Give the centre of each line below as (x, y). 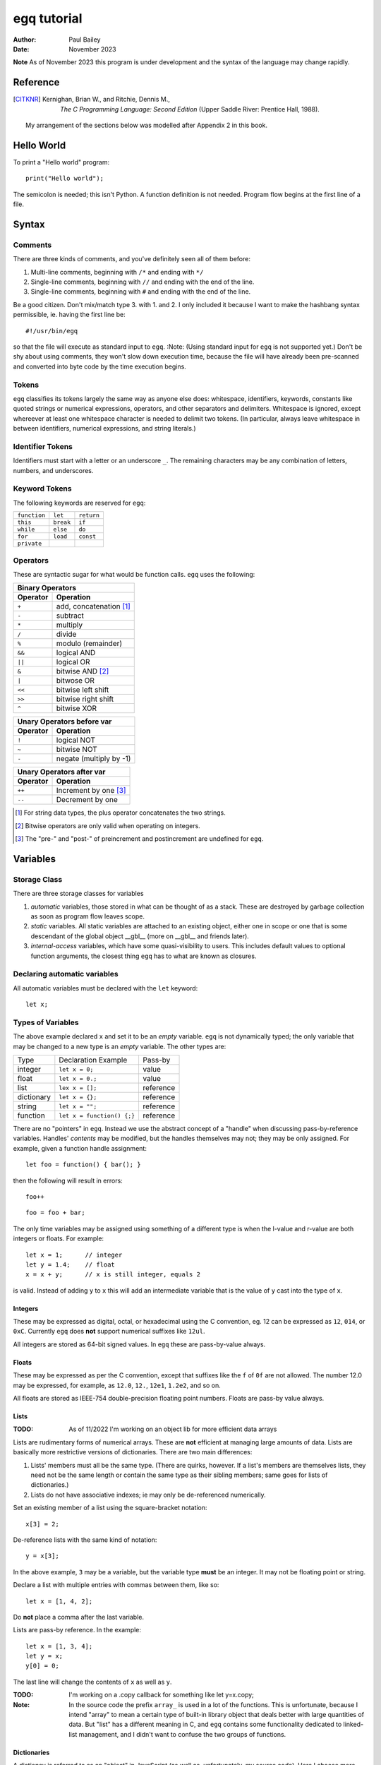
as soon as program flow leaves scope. (87, 916)
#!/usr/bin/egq (52, 331)
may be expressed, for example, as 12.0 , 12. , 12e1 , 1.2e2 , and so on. (117, 1385)
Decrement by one (87, 800)
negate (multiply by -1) (93, 759)
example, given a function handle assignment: (80, 1148)
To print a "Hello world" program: (61, 162)
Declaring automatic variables (66, 974)
